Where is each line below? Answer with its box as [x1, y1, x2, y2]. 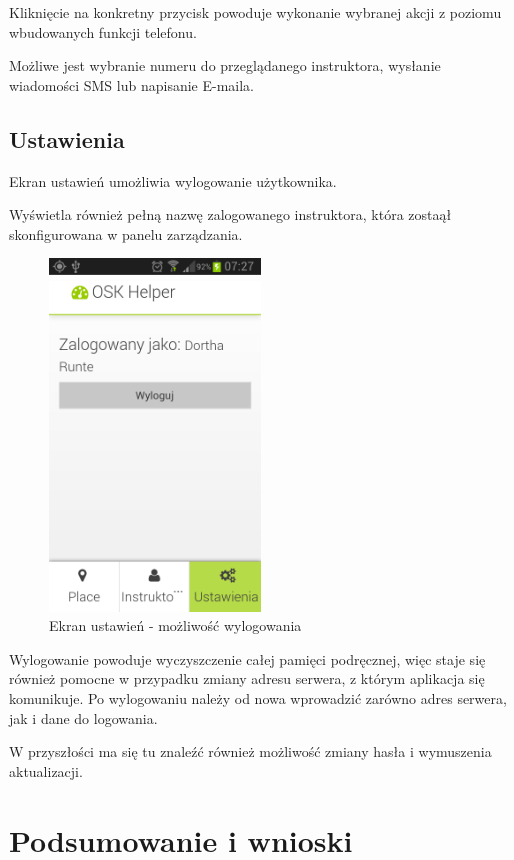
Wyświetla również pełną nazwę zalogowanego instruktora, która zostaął [9, 204, 452, 225]
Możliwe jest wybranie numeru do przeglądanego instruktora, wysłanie [9, 55, 441, 76]
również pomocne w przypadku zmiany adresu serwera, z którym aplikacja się [9, 668, 485, 689]
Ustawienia [9, 123, 125, 154]
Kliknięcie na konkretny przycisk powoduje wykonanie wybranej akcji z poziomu [9, 2, 502, 22]
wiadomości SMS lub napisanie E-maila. [9, 74, 254, 95]
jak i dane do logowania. [9, 707, 158, 728]
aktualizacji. [9, 760, 83, 781]
